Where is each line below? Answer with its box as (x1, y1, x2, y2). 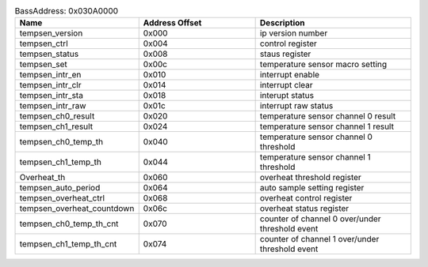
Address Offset (143, 17, 202, 28)
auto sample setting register (259, 182, 365, 194)
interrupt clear (259, 80, 313, 91)
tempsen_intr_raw (19, 100, 86, 111)
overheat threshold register (259, 172, 362, 183)
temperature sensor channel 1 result (259, 121, 394, 132)
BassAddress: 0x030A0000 (14, 6, 119, 17)
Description (259, 17, 305, 28)
